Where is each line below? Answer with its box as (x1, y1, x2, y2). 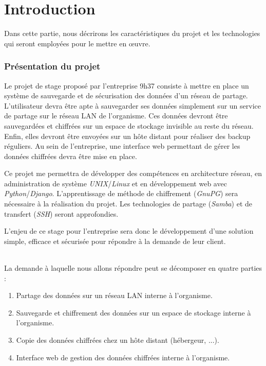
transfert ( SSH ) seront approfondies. (4, 208, 119, 219)
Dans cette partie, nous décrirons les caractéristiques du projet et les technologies (4, 28, 260, 39)
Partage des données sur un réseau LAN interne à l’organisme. (16, 290, 213, 301)
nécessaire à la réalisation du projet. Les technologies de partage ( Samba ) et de (4, 198, 252, 209)
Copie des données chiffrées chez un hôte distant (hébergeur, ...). (16, 335, 219, 345)
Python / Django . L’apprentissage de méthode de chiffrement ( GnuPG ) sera (4, 188, 238, 199)
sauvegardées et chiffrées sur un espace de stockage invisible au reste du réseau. (4, 120, 254, 131)
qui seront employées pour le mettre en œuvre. (4, 38, 150, 48)
